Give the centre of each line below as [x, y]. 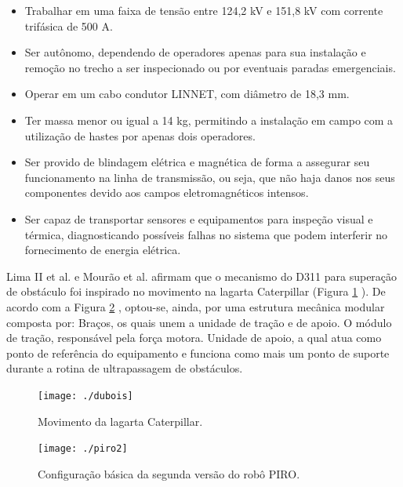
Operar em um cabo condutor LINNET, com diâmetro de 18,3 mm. [187, 94]
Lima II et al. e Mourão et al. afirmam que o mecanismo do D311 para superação [202, 276]
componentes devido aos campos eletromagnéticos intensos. [167, 193]
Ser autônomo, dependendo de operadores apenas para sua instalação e [195, 52]
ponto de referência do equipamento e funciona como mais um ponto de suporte [198, 353]
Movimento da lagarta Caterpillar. [120, 421]
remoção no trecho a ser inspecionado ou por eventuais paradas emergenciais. [210, 67]
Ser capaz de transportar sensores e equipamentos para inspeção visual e [199, 218]
